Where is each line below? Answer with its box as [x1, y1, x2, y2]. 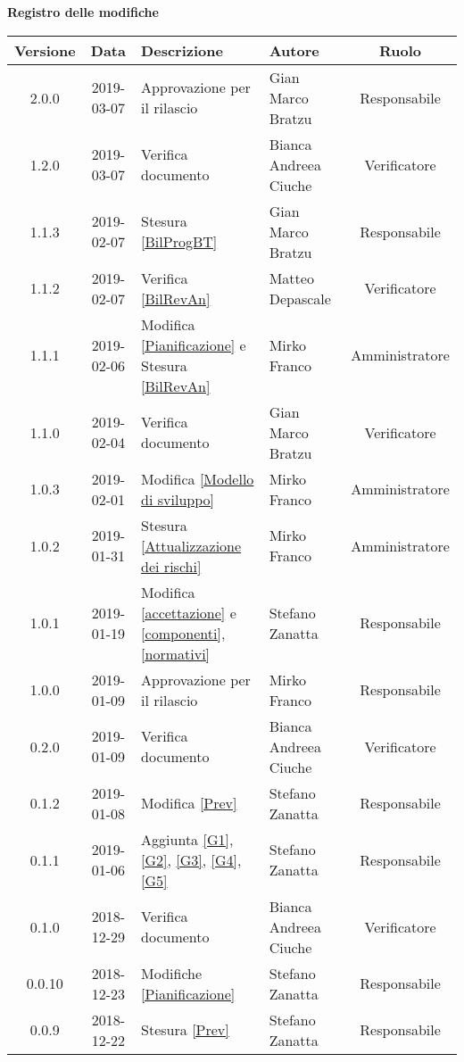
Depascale [269, 287, 331, 309]
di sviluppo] [141, 488, 214, 510]
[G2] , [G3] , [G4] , [141, 849, 242, 870]
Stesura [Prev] [141, 1019, 229, 1041]
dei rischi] [141, 555, 202, 577]
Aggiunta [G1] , [141, 828, 234, 850]
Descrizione [141, 39, 223, 61]
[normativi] [141, 643, 211, 664]
